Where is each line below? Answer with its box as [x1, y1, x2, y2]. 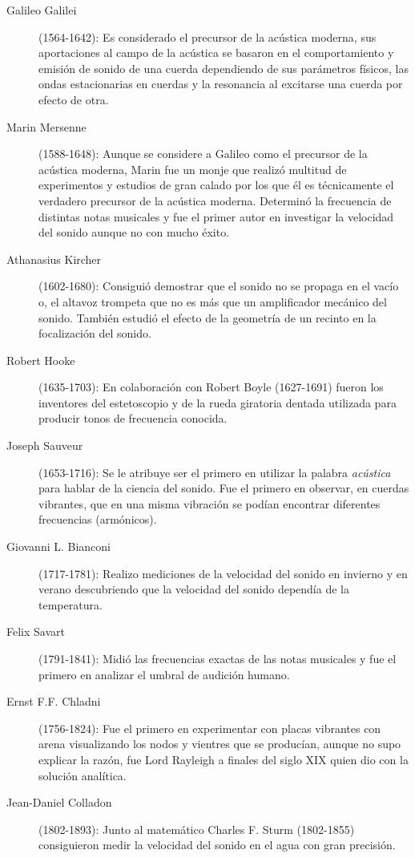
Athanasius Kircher [6, 250, 102, 267]
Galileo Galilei [6, 2, 77, 18]
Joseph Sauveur [6, 437, 83, 454]
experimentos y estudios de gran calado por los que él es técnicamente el [38, 176, 394, 193]
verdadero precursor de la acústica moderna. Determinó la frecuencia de [38, 192, 392, 208]
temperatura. [38, 596, 103, 613]
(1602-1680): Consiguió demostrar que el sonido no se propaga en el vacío [38, 277, 399, 294]
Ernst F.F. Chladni [6, 693, 101, 710]
